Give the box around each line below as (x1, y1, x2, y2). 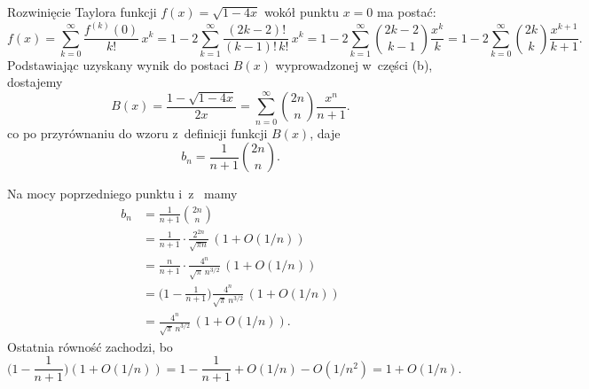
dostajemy (7, 73, 63, 91)
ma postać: (376, 3, 436, 20)
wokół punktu (263, 3, 339, 20)
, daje (310, 123, 341, 142)
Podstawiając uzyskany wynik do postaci (7, 55, 230, 74)
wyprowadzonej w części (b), (275, 55, 433, 74)
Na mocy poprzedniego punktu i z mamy (7, 184, 238, 203)
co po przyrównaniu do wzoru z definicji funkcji (7, 123, 268, 142)
